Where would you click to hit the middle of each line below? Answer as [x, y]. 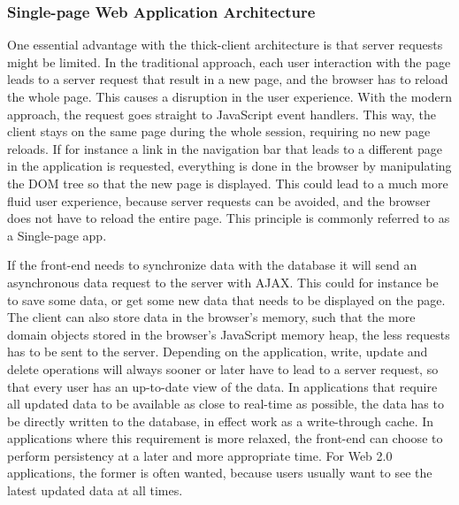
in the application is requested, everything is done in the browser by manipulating [229, 166]
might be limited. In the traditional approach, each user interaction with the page [229, 61]
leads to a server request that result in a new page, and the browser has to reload [228, 79]
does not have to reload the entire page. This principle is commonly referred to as [229, 218]
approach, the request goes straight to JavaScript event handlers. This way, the [222, 114]
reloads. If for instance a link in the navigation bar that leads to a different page [225, 148]
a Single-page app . [57, 235]
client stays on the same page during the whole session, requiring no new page [219, 131]
